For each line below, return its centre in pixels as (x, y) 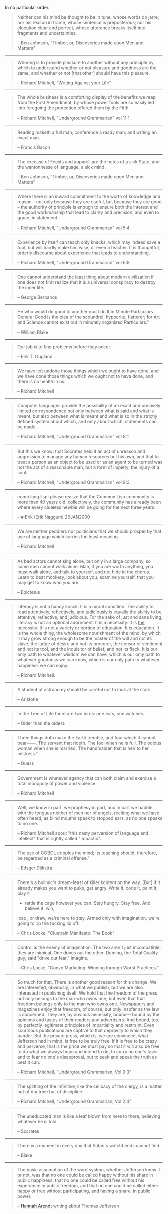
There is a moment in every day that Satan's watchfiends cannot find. (89, 1145)
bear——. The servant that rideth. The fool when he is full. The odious (89, 743)
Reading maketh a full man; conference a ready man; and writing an (87, 132)
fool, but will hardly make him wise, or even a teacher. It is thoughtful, (89, 247)
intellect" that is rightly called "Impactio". (59, 839)
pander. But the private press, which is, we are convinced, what (83, 1036)
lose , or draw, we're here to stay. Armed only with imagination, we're (88, 918)
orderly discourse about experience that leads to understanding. (84, 253)
